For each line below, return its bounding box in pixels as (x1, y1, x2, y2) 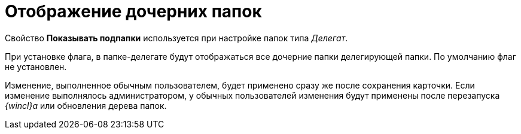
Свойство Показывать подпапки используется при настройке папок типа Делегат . (5, 32, 348, 43)
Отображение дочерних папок (5, 1, 262, 22)
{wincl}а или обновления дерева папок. (5, 100, 167, 111)
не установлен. (5, 61, 67, 72)
